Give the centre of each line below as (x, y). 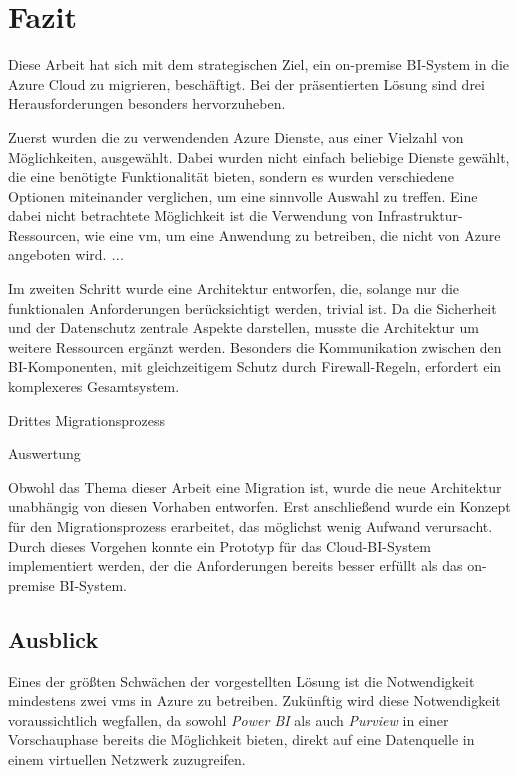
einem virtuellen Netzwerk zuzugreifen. (127, 758)
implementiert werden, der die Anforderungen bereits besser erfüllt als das (235, 565)
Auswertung (44, 453)
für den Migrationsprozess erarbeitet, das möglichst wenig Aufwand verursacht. (250, 526)
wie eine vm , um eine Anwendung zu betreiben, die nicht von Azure (292, 234)
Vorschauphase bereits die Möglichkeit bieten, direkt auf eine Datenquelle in (241, 739)
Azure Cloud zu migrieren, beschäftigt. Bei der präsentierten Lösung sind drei (246, 83)
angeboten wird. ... (66, 254)
